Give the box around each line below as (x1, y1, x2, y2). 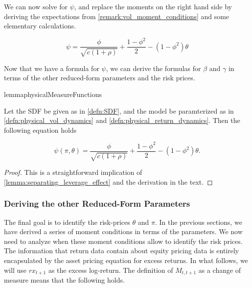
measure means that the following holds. (4, 275, 125, 285)
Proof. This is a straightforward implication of (4, 167, 142, 177)
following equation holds (4, 124, 77, 135)
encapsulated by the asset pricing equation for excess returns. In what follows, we (4, 255, 248, 265)
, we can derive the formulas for (106, 63, 201, 73)
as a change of (198, 264, 241, 275)
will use (4, 264, 26, 275)
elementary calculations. (4, 21, 76, 31)
